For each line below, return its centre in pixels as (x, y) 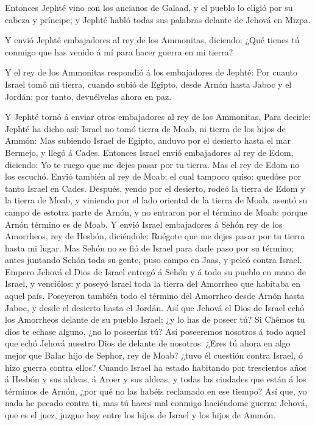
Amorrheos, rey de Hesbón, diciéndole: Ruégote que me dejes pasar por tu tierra (155, 236)
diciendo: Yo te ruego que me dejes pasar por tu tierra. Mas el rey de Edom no (152, 164)
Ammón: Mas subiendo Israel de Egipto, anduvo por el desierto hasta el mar (148, 140)
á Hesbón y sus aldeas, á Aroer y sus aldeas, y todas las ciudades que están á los (156, 379)
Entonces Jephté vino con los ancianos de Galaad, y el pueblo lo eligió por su (149, 7)
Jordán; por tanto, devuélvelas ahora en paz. (88, 96)
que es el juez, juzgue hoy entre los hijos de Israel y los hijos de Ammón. (140, 415)
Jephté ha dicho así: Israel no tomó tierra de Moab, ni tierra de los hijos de (145, 128)
